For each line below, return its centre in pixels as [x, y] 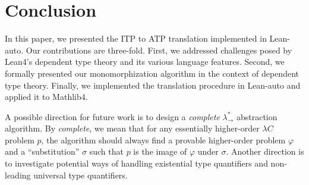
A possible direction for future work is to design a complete [112, 116]
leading [18, 175]
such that [106, 151]
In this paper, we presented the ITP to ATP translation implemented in [136, 38]
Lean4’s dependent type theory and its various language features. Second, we [145, 62]
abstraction [257, 116]
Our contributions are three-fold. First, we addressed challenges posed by [159, 50]
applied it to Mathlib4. [46, 97]
